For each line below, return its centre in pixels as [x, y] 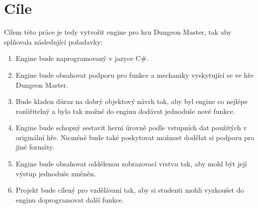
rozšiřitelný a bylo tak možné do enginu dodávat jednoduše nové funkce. [125, 111]
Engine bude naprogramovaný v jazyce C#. [82, 58]
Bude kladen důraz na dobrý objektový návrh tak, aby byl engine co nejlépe [132, 101]
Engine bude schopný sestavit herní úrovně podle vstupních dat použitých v [131, 128]
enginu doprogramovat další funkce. [70, 199]
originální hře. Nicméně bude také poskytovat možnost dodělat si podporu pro [135, 137]
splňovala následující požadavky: [53, 41]
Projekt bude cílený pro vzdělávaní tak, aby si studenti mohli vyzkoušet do [130, 190]
